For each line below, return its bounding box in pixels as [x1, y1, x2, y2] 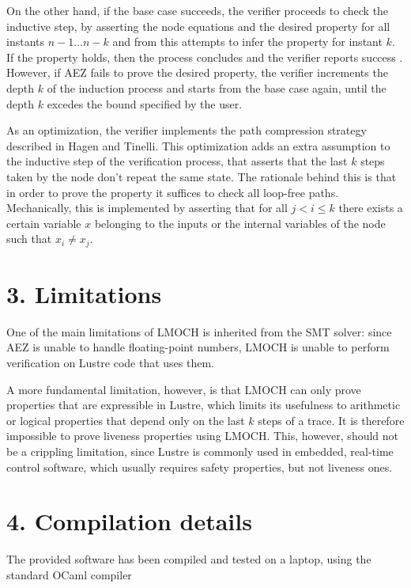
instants [6, 33, 44, 50]
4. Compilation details [6, 505, 252, 537]
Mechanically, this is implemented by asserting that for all [6, 199, 288, 216]
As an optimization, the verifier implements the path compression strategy [6, 122, 367, 138]
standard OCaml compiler [6, 566, 132, 582]
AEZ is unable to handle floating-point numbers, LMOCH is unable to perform [6, 339, 390, 355]
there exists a [338, 199, 403, 216]
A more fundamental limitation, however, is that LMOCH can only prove [6, 381, 361, 397]
